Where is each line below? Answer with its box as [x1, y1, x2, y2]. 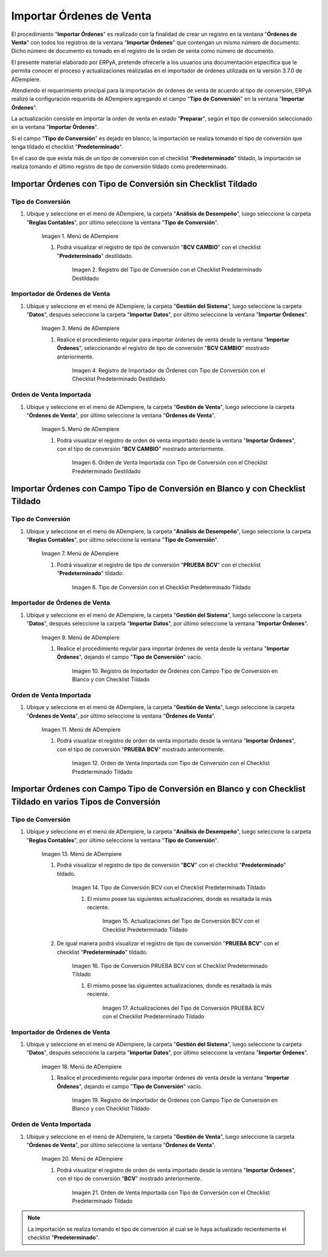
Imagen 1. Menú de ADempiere [41, 232, 118, 240]
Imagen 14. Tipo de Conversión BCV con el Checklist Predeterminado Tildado [72, 884, 266, 891]
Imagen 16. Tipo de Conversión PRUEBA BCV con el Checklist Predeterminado [72, 962, 268, 969]
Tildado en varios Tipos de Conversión [11, 796, 161, 807]
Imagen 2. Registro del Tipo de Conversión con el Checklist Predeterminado [72, 266, 262, 273]
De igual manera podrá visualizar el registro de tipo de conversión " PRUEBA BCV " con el [56, 940, 279, 947]
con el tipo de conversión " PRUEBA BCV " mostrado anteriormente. [56, 746, 225, 753]
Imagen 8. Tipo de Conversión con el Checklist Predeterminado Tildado [72, 583, 251, 590]
